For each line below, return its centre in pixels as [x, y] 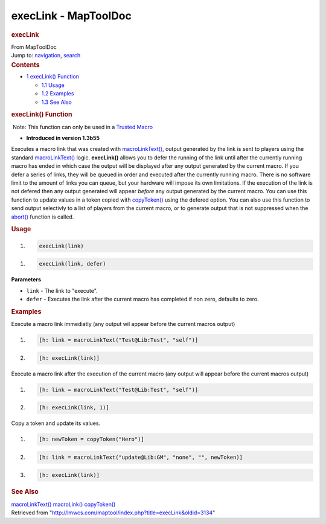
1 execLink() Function [53, 77]
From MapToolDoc [34, 47]
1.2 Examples [58, 94]
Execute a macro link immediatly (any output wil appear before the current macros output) [123, 324]
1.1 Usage [53, 85]
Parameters [26, 280]
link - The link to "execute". [62, 290]
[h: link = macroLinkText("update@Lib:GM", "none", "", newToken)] [141, 457]
